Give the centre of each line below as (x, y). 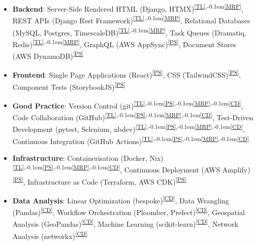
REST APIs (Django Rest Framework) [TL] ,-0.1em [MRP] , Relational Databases (131, 20)
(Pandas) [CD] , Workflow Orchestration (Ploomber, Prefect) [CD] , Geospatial (128, 211)
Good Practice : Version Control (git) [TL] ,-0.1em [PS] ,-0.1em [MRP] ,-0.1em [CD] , (128, 104)
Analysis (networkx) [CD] (50, 235)
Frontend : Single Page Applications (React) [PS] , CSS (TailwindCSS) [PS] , (127, 74)
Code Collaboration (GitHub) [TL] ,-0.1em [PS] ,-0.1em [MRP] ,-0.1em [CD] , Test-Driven (133, 116)
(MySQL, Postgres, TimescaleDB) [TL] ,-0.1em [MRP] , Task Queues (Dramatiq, (129, 31)
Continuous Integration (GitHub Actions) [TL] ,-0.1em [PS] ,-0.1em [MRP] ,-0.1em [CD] (131, 140)
